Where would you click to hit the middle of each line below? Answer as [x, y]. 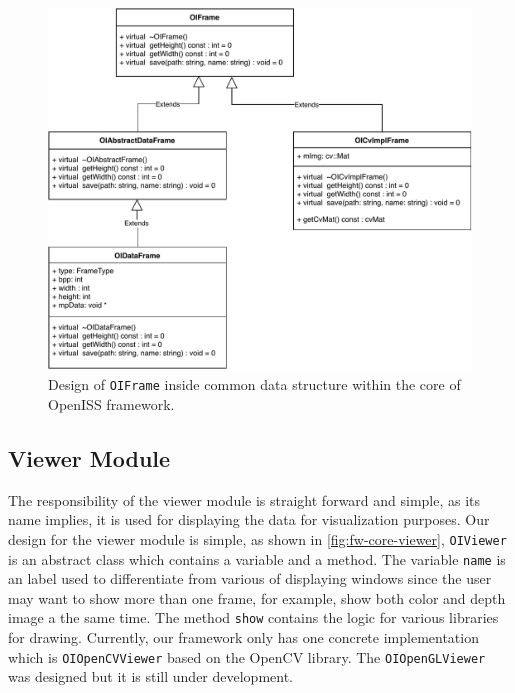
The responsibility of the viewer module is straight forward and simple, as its [244, 499]
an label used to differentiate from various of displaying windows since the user [250, 578]
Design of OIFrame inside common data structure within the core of [254, 384]
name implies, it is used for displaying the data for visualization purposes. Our [249, 519]
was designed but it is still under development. [151, 676]
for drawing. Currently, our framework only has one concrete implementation [243, 637]
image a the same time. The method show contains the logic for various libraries [253, 617]
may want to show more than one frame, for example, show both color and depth [257, 597]
